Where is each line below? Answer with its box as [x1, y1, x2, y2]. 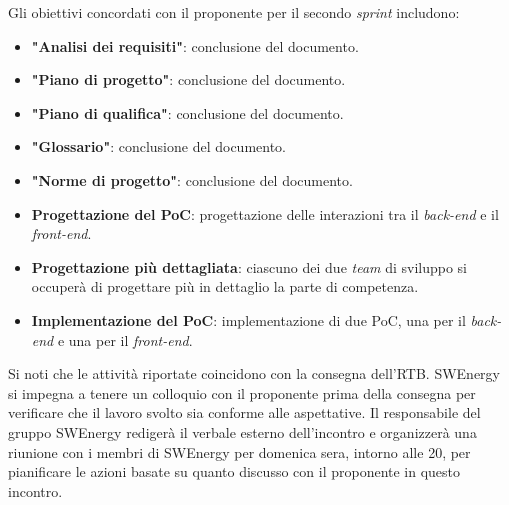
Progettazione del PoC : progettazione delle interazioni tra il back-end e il [31, 203, 499, 224]
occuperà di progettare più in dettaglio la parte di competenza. [31, 276, 419, 297]
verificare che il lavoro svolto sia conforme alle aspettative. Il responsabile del [8, 402, 481, 423]
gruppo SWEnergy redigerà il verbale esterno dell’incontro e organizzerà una [8, 421, 477, 442]
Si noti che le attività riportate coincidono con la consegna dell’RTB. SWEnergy [8, 363, 500, 384]
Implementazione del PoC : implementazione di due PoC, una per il [31, 309, 466, 330]
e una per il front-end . [57, 329, 193, 350]
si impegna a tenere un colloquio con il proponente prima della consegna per [8, 382, 476, 403]
